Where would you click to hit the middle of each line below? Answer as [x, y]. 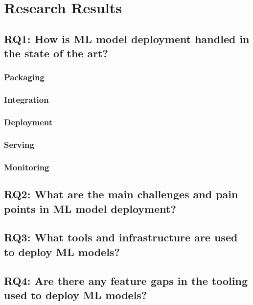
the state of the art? [56, 53]
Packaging [24, 77]
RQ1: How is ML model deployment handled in [127, 38]
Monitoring [27, 167]
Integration [26, 100]
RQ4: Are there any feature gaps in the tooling [126, 280]
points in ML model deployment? [90, 208]
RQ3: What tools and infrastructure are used [121, 237]
